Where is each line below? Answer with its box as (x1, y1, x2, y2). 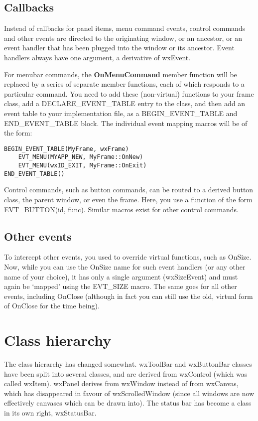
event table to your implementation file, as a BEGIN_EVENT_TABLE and (4, 108, 238, 118)
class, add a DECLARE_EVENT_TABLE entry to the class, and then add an (4, 98, 246, 109)
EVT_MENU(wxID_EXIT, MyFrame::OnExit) (18, 162, 147, 169)
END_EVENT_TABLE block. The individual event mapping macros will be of (4, 118, 248, 128)
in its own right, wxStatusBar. (4, 408, 97, 418)
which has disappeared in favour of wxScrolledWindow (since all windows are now (4, 388, 255, 398)
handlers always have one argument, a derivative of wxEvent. (4, 52, 191, 62)
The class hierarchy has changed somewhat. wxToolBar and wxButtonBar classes (4, 359, 252, 369)
